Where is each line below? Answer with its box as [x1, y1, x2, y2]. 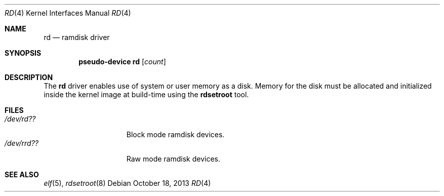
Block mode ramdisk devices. [126, 130, 225, 139]
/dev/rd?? [5, 114, 36, 123]
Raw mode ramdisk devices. [126, 154, 220, 163]
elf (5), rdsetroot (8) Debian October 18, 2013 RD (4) [44, 179, 211, 187]
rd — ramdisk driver [44, 33, 110, 42]
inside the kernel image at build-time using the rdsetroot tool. [44, 90, 249, 99]
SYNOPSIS [5, 49, 42, 57]
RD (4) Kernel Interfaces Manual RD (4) [5, 9, 131, 17]
